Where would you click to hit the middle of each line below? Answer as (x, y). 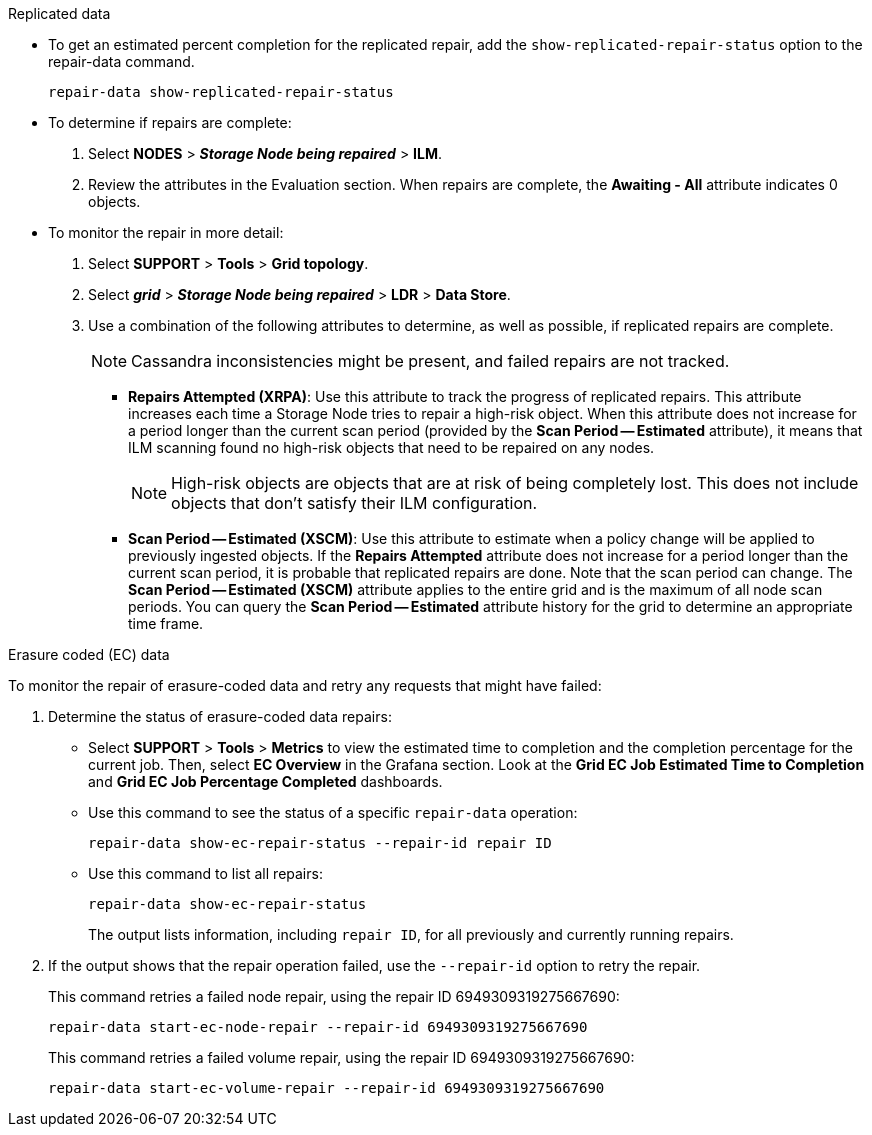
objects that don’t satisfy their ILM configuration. (354, 503)
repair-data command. (121, 61)
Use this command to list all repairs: (205, 873)
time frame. (166, 623)
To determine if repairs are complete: (170, 122)
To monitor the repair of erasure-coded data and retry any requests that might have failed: (305, 685)
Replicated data (59, 13)
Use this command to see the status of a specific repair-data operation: (333, 812)
